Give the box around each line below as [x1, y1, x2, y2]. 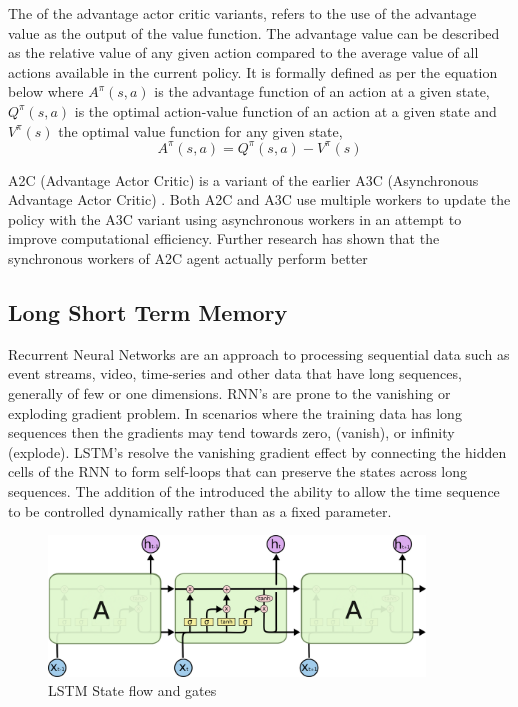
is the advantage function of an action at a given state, [154, 81, 490, 102]
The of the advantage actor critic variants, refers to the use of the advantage [8, 3, 477, 23]
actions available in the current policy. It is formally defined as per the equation [8, 61, 498, 82]
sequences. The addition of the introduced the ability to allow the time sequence [8, 480, 500, 501]
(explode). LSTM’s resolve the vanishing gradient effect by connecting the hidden [8, 441, 507, 462]
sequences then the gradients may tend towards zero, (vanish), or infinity [8, 422, 455, 443]
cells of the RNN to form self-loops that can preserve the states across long [8, 461, 468, 482]
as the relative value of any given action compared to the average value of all [8, 42, 479, 63]
